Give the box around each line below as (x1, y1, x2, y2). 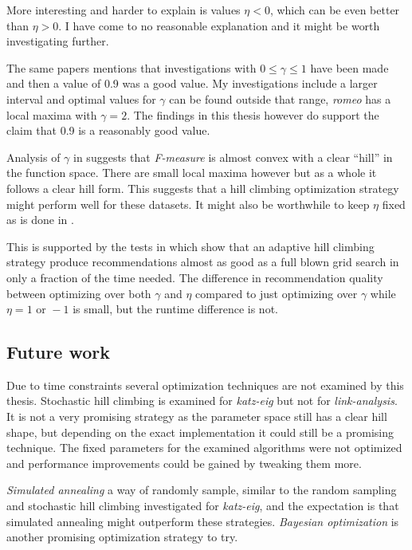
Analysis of (6, 148, 61, 165)
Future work (6, 340, 111, 364)
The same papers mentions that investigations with (6, 59, 257, 76)
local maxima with (6, 106, 97, 123)
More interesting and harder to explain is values (6, 2, 241, 18)
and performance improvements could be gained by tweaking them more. (6, 454, 362, 471)
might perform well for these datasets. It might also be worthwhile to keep (6, 195, 370, 212)
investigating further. (6, 33, 109, 49)
